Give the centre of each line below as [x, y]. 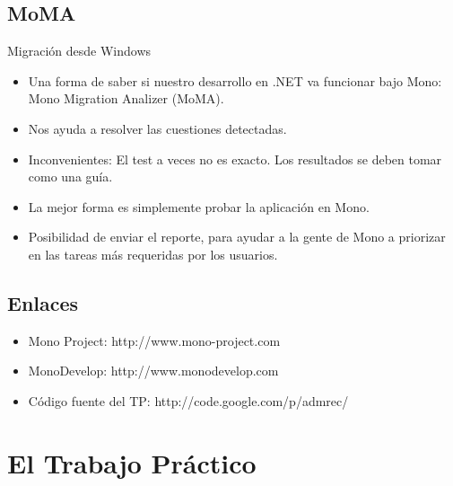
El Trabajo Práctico [132, 462]
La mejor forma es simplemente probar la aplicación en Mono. [199, 206]
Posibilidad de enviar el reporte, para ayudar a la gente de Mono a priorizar [237, 237]
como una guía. [70, 177]
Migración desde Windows [79, 51]
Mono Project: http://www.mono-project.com [154, 340]
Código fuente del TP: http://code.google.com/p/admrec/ [188, 400]
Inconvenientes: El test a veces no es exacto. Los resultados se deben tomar [235, 159]
